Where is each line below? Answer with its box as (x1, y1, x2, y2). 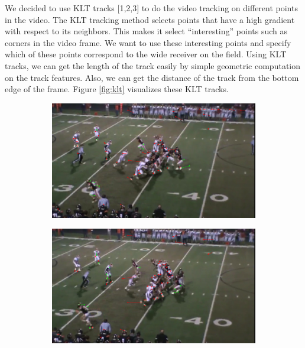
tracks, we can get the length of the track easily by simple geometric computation (5, 59, 301, 71)
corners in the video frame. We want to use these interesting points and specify (5, 36, 291, 48)
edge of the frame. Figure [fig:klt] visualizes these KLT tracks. (5, 83, 229, 95)
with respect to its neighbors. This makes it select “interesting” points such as (5, 25, 287, 37)
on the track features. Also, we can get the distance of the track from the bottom (5, 71, 299, 83)
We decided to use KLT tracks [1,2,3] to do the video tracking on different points (5, 2, 298, 14)
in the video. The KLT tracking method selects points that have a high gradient (5, 13, 295, 25)
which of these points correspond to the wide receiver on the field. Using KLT (5, 48, 287, 60)
